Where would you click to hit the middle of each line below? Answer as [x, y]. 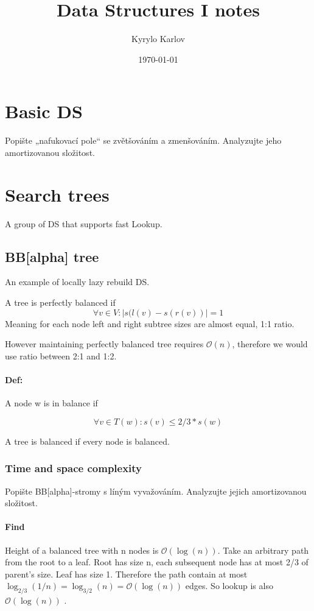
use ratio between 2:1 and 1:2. [61, 355]
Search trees [57, 194]
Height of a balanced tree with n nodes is [82, 550]
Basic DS [44, 111]
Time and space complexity [74, 468]
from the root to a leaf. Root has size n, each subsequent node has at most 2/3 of [157, 562]
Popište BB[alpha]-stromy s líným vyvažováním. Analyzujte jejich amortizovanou [156, 491]
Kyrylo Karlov [158, 39]
